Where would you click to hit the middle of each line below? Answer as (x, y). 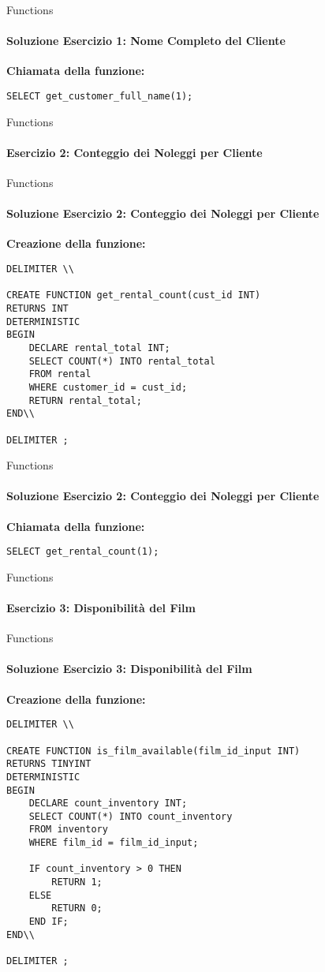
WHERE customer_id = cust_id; (108, 387)
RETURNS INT (37, 308)
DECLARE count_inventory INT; (108, 804)
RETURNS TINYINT (49, 764)
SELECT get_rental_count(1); (83, 552)
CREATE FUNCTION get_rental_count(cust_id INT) (134, 295)
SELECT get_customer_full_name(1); (100, 96)
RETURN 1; (77, 882)
